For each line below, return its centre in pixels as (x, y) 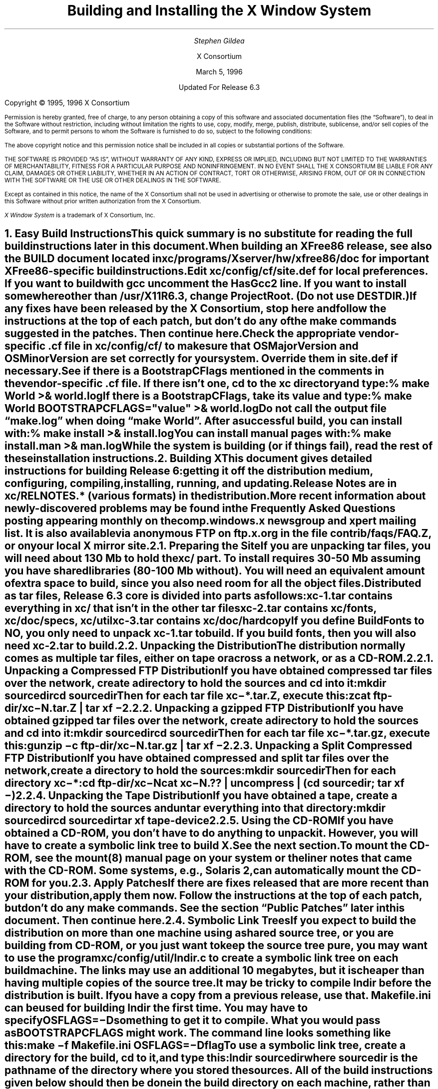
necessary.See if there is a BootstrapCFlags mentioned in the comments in (195, 371)
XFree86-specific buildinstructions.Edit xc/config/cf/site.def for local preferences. (216, 271)
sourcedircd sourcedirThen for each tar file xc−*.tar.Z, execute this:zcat (188, 696)
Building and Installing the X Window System (219, 10)
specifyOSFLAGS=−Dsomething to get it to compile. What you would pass (193, 1021)
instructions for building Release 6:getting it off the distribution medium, (189, 471)
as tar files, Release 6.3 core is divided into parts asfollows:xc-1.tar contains (199, 596)
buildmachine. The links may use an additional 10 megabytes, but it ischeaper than (215, 971)
